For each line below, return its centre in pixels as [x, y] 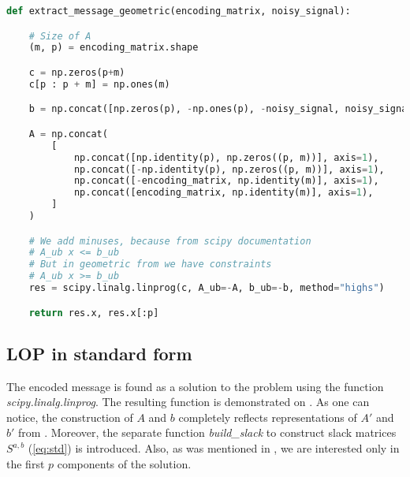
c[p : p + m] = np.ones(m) [99, 84]
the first [26, 463]
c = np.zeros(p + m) [77, 72]
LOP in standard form [99, 353]
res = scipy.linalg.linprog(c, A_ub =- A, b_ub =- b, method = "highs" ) [207, 288]
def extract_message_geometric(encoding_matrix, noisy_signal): [179, 11]
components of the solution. [124, 463]
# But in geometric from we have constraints [150, 265]
